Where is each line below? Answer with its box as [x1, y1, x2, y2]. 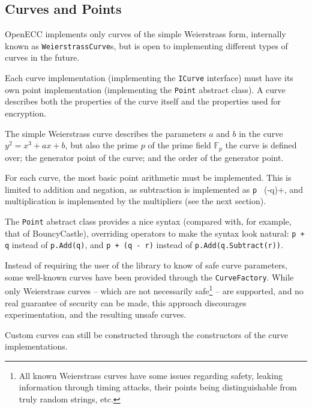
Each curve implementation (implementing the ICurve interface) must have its [5, 71, 293, 84]
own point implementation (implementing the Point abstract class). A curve [5, 83, 286, 95]
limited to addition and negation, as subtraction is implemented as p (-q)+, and [5, 183, 303, 195]
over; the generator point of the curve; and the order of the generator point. [5, 151, 284, 163]
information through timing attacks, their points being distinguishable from [19, 381, 297, 393]
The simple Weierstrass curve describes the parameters [5, 127, 206, 139]
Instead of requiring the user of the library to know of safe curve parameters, [5, 259, 287, 271]
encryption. [5, 106, 46, 119]
